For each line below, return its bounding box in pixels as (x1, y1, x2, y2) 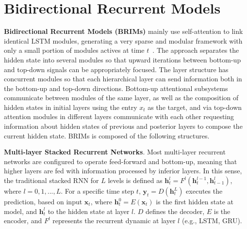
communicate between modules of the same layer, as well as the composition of (4, 92, 239, 103)
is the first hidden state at (156, 197, 233, 207)
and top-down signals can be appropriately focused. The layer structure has (4, 64, 229, 74)
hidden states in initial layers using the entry (4, 102, 137, 112)
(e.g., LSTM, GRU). (181, 215, 242, 226)
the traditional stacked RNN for (4, 175, 99, 185)
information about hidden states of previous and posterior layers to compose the (4, 121, 243, 131)
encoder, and (4, 215, 42, 226)
